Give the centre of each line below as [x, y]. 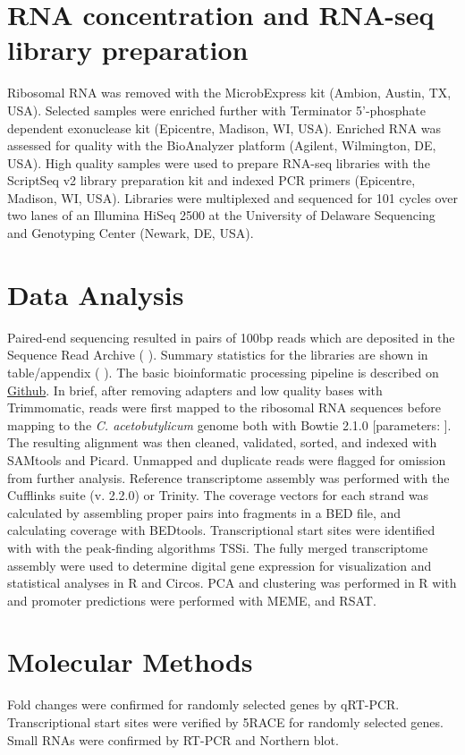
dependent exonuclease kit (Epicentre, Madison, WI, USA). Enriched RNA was [224, 127]
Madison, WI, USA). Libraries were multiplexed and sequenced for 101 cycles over [232, 197]
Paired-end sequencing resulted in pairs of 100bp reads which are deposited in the [231, 337]
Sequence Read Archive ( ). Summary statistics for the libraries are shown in [218, 355]
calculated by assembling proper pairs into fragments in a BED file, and [204, 512]
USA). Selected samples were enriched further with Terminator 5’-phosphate [216, 110]
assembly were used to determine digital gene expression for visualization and [220, 565]
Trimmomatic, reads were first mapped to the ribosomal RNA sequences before [224, 407]
